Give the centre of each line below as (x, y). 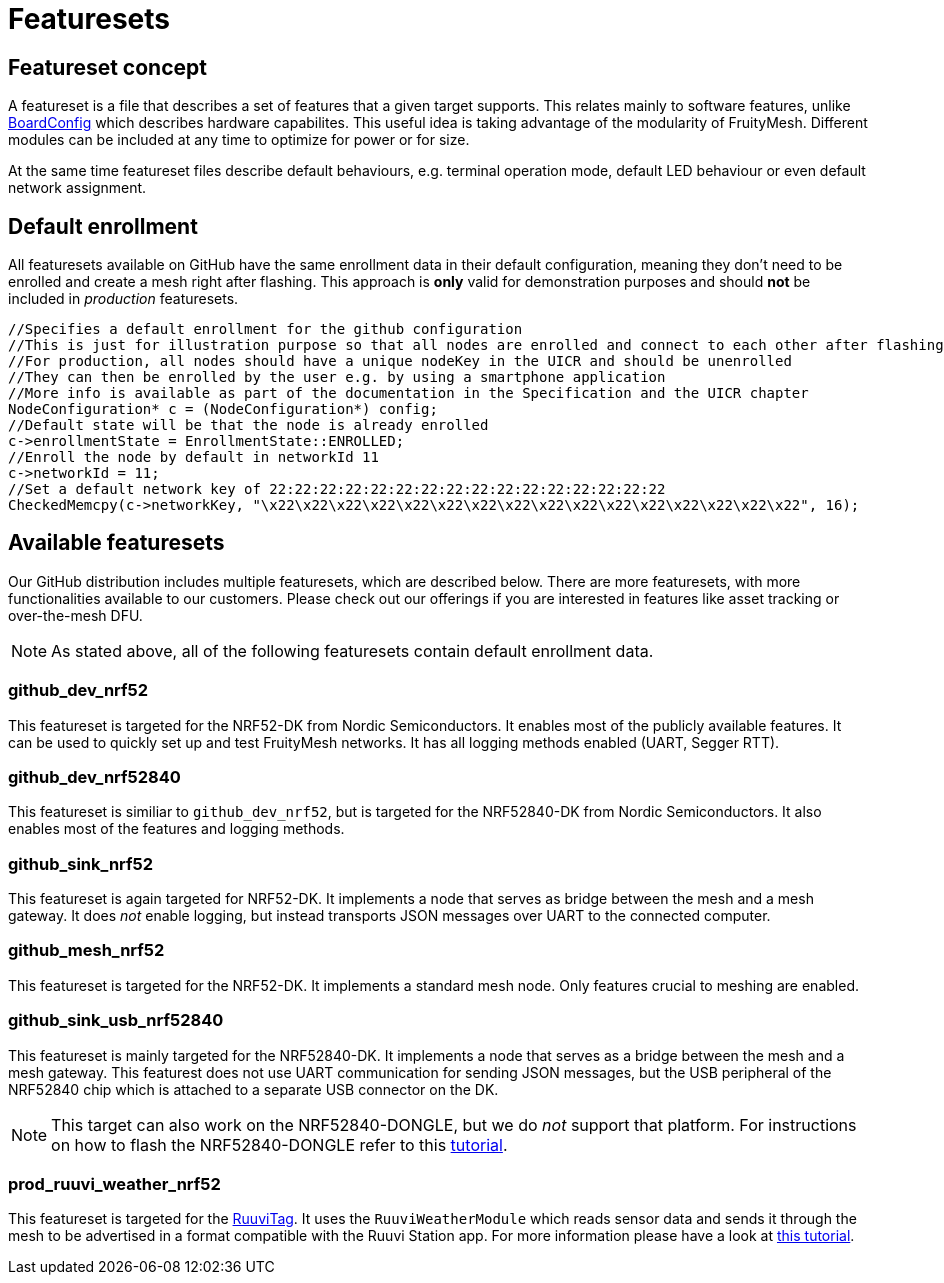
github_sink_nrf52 (81, 863)
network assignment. (77, 188)
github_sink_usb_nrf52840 (116, 1020)
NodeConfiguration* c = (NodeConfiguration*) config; (223, 409)
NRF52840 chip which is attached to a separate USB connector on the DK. (253, 1089)
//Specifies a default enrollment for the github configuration (265, 329)
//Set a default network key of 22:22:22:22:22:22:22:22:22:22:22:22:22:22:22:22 (337, 489)
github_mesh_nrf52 (86, 950)
